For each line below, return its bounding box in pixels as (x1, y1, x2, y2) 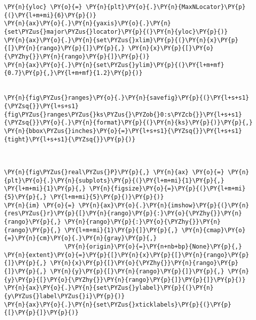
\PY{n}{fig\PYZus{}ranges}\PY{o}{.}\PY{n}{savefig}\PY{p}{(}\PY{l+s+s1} (4, 94, 249, 102)
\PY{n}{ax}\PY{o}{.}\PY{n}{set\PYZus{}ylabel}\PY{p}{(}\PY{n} (4, 284, 214, 292)
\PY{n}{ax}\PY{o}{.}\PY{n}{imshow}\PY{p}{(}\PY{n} (78, 201, 249, 209)
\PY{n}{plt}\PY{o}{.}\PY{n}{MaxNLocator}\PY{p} (85, 3, 246, 10)
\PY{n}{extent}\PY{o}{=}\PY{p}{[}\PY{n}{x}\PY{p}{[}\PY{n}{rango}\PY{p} (4, 251, 249, 258)
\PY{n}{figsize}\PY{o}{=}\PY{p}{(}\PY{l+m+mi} (89, 185, 246, 192)
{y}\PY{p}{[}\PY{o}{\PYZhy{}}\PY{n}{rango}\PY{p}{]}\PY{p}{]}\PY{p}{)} (4, 276, 246, 283)
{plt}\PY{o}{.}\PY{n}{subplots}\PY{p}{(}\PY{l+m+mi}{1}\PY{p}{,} (4, 177, 224, 184)
